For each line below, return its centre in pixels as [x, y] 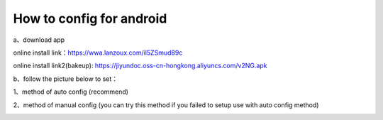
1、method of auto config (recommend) [71, 92]
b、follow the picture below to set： [66, 79]
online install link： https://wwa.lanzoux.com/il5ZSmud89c [98, 53]
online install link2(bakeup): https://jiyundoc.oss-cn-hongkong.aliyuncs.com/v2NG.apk [140, 66]
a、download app [39, 40]
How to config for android [90, 18]
